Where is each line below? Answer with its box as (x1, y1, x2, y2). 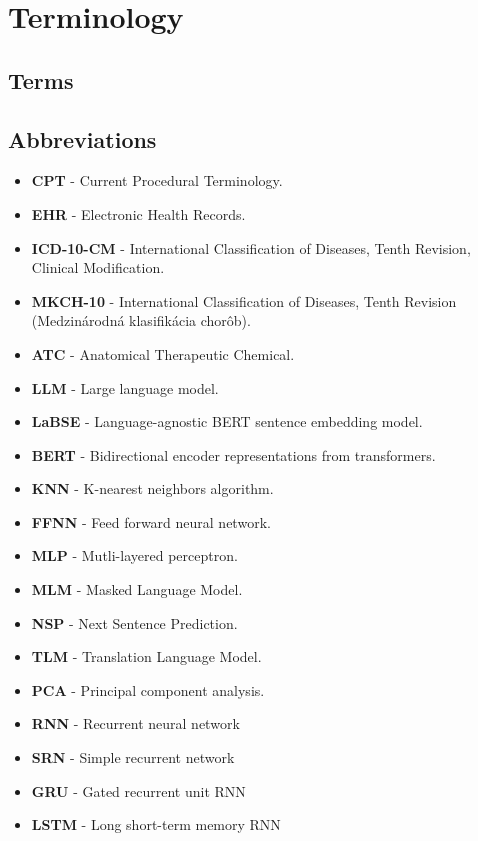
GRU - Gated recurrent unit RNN (31, 780, 246, 801)
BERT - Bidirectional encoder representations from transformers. (31, 444, 436, 465)
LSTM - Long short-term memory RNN (31, 814, 281, 835)
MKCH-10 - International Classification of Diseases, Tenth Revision (31, 290, 457, 311)
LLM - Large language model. (31, 377, 219, 398)
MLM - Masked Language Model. (31, 579, 243, 600)
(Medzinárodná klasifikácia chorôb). (31, 310, 251, 331)
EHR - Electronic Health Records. (31, 203, 246, 224)
